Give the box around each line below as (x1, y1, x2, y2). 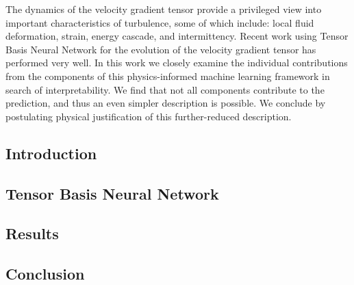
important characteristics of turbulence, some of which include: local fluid (5, 15, 314, 29)
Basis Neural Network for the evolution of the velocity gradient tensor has (5, 42, 316, 56)
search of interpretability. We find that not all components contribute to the (5, 82, 325, 96)
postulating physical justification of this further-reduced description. (5, 109, 292, 123)
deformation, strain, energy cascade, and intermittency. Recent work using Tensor (5, 29, 349, 43)
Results (5, 223, 59, 244)
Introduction (5, 142, 97, 163)
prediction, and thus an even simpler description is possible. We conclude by (5, 96, 326, 110)
